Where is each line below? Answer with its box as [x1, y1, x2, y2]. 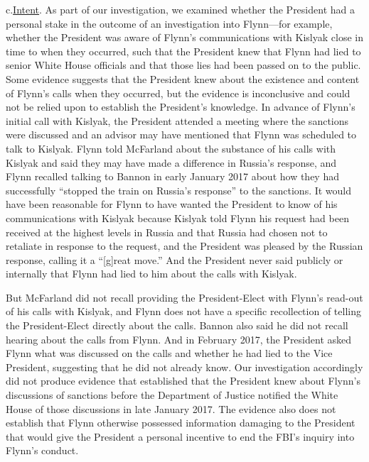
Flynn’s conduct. [6, 443, 79, 458]
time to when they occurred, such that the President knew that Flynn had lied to [6, 43, 361, 58]
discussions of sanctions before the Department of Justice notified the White [6, 387, 338, 402]
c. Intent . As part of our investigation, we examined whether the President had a [6, 2, 355, 16]
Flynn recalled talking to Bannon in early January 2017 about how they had [6, 169, 339, 184]
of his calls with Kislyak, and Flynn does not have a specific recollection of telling [6, 304, 361, 319]
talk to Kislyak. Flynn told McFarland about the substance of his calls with [6, 141, 336, 155]
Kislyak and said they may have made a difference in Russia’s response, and [6, 155, 337, 170]
